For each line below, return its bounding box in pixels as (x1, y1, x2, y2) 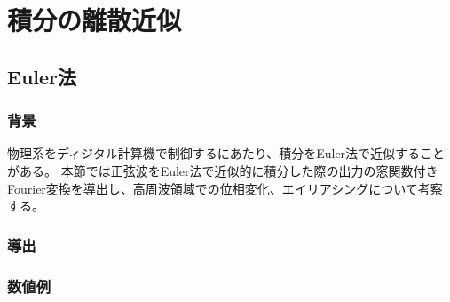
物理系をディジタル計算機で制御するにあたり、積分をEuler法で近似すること (7, 144, 446, 163)
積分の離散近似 (7, 2, 182, 38)
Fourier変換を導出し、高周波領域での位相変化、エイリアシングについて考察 (7, 179, 443, 197)
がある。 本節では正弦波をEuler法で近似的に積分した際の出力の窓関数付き (7, 161, 438, 179)
